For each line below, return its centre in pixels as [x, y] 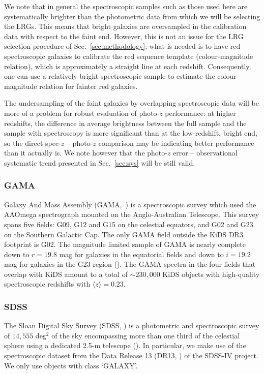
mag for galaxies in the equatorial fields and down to [141, 254]
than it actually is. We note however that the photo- [86, 153]
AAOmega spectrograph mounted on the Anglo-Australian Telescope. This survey [132, 214]
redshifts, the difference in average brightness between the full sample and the [125, 123]
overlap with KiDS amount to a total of [66, 274]
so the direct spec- [33, 143]
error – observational [205, 153]
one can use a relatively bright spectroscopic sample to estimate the [110, 76]
